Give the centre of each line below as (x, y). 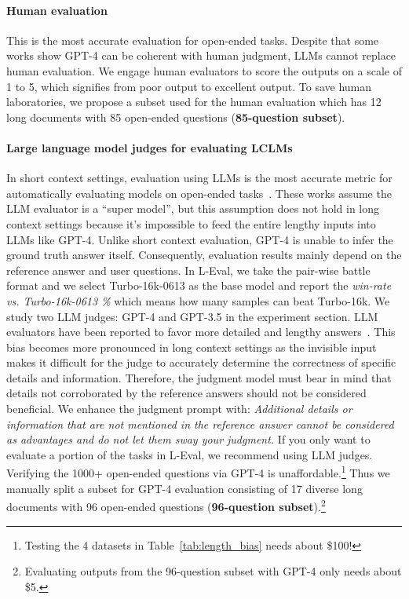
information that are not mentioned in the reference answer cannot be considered (200, 424)
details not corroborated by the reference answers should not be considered (186, 393)
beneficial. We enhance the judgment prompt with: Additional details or (179, 409)
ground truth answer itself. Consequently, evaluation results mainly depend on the (204, 255)
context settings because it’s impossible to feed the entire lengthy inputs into (191, 223)
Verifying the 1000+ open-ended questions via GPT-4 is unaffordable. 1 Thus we (198, 472)
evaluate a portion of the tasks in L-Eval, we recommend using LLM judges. (190, 454)
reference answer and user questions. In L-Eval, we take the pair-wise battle (188, 270)
